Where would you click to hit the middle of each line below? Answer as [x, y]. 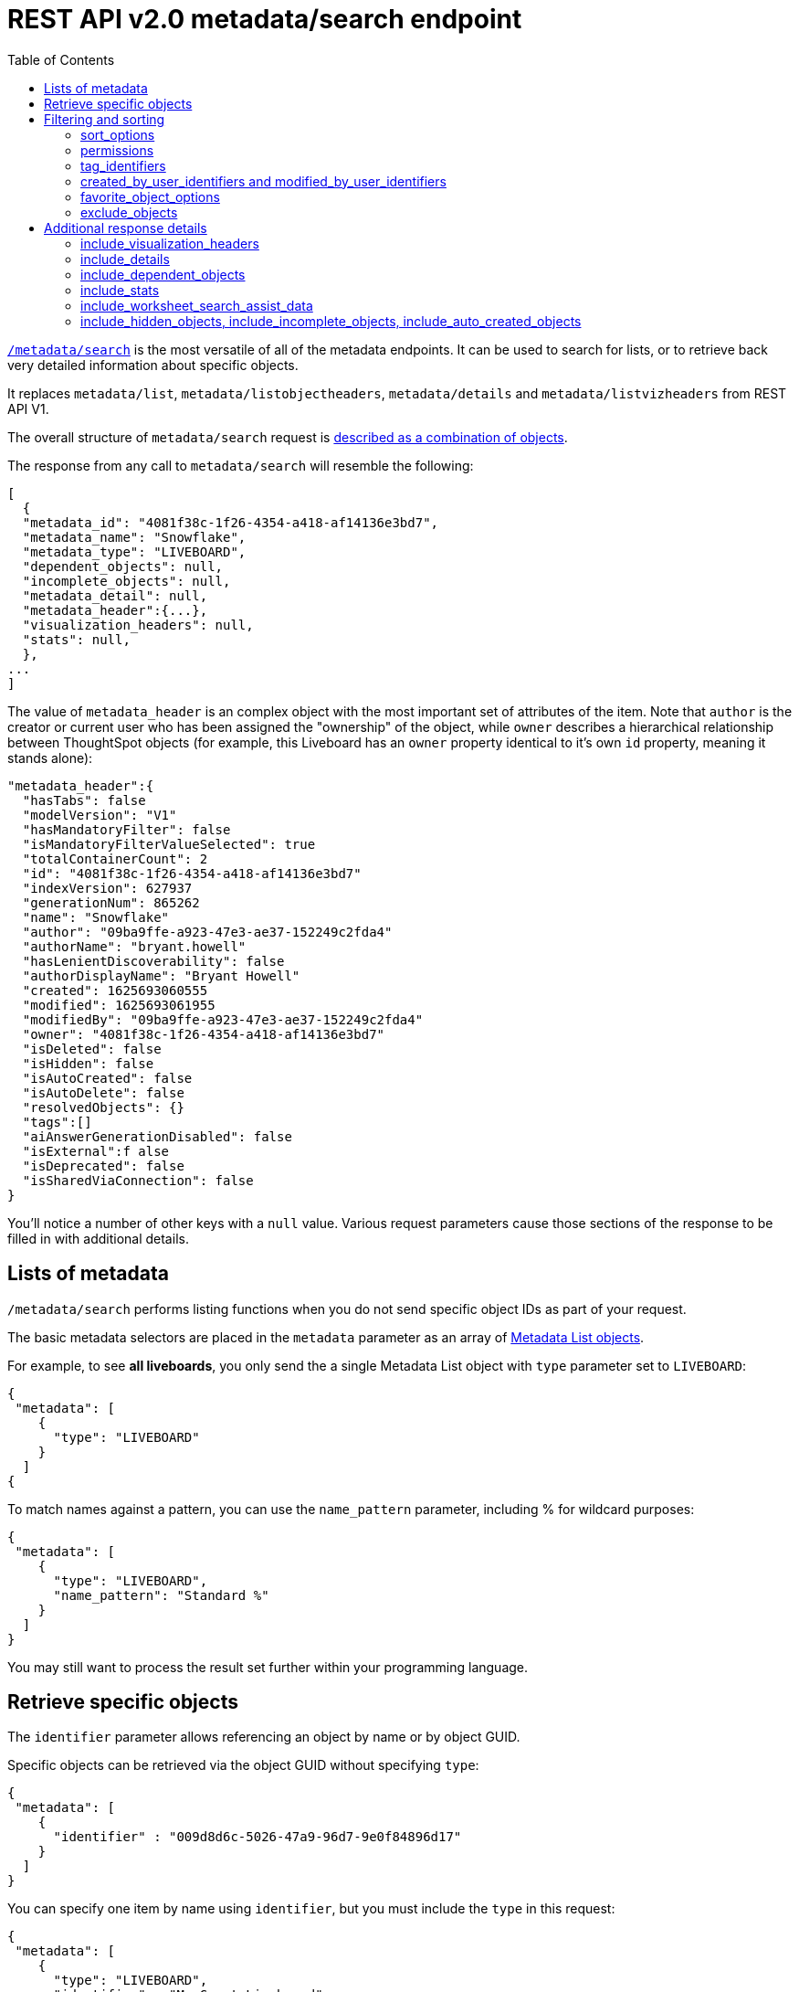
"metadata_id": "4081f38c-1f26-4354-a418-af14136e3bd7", [231, 522]
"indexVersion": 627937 [107, 888]
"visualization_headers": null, [138, 625]
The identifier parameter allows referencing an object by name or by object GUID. [264, 1737]
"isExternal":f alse [96, 1151]
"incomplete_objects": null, [126, 581]
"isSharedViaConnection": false [138, 1180]
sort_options [118, 134]
